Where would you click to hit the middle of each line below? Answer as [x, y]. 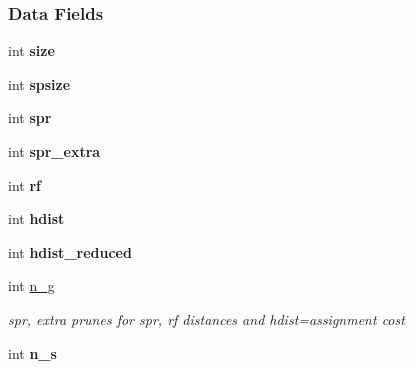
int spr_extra [54, 151]
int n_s [32, 352]
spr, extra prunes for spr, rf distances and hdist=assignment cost [206, 318]
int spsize [39, 83]
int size [31, 50]
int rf [24, 184]
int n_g [31, 285]
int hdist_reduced [70, 251]
